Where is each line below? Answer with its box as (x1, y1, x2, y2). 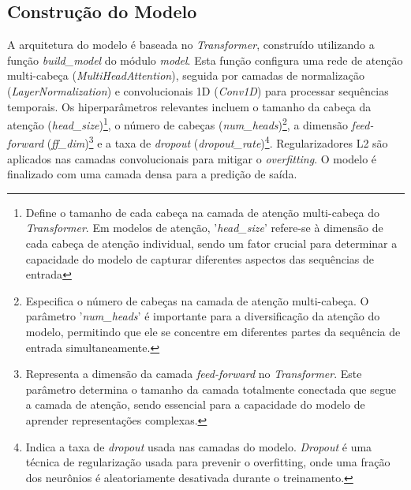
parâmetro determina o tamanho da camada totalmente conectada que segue (25, 380, 396, 397)
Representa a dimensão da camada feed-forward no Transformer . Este (25, 365, 362, 382)
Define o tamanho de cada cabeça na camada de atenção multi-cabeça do (25, 204, 379, 220)
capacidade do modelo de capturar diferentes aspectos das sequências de (25, 250, 374, 267)
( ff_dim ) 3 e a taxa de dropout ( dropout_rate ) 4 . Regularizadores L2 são (47, 133, 388, 151)
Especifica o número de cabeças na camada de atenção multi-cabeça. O (25, 292, 369, 309)
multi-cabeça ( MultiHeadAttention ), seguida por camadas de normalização (7, 67, 365, 84)
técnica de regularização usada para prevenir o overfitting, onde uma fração (25, 454, 390, 470)
